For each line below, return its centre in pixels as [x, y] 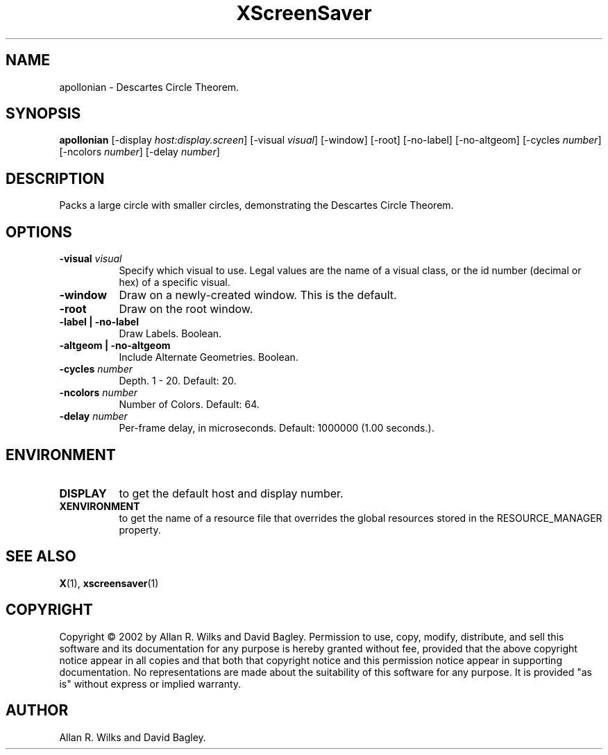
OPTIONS [39, 232]
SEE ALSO [41, 557]
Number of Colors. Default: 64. [189, 405]
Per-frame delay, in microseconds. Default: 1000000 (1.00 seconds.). [277, 428]
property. [140, 529]
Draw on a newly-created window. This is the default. [258, 295]
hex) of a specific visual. [175, 282]
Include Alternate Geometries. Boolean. [209, 357]
